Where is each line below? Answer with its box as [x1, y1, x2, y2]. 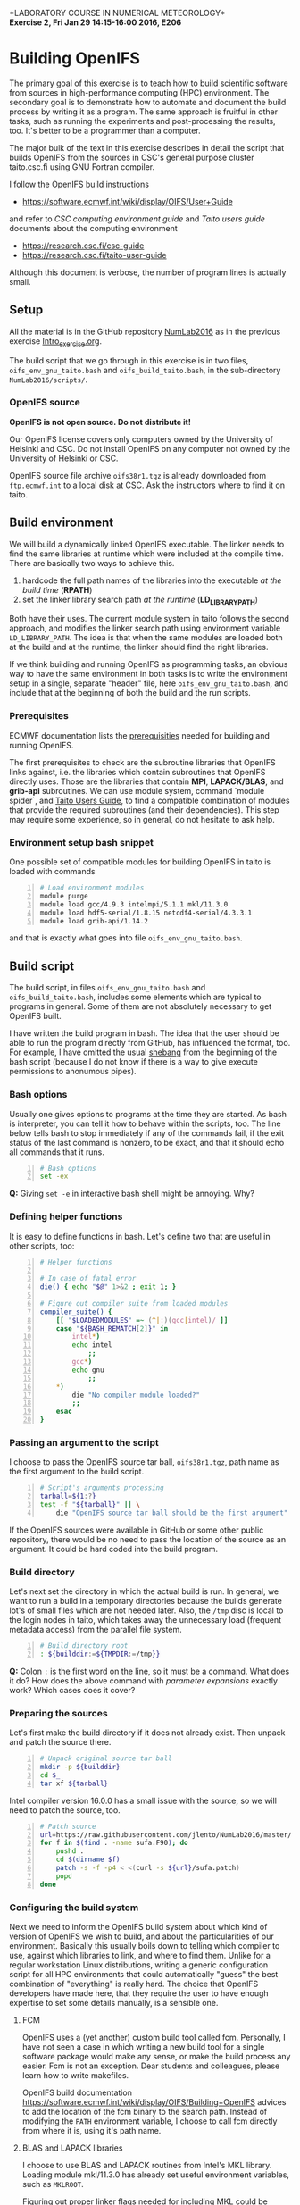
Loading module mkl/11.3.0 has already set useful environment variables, [21, 2169, 290, 2180]
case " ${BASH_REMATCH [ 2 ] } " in [55, 1324, 169, 1333]
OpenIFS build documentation [21, 2087, 132, 2098]
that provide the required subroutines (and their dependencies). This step [9, 804, 279, 815]
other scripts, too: [9, 1240, 75, 1251]
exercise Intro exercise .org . [9, 335, 103, 348]
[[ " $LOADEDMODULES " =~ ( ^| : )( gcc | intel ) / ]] [55, 1315, 229, 1324]
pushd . [55, 1847, 85, 1856]
